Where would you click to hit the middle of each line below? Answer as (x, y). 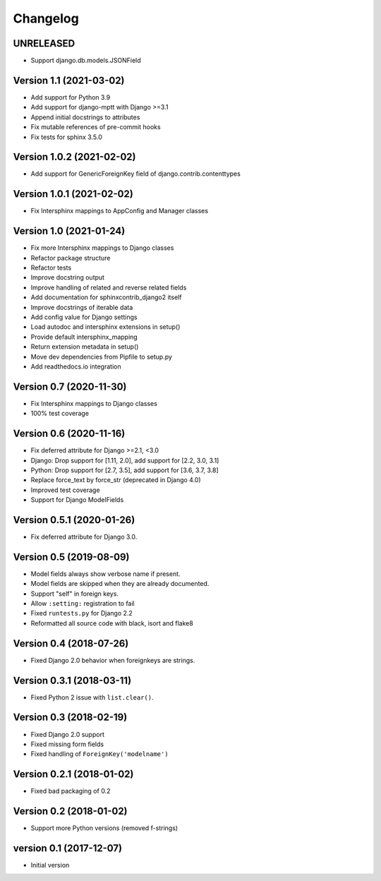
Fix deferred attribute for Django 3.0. (84, 537)
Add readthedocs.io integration (76, 366)
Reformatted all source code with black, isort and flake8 (112, 623)
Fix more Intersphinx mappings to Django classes (102, 248)
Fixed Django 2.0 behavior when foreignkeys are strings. (113, 660)
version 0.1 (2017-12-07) (68, 848)
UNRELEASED (44, 43)
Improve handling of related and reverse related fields (109, 287)
